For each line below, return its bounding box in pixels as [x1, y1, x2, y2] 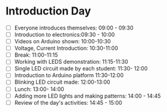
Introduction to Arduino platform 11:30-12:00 [14, 72, 124, 79]
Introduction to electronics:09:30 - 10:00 [14, 31, 115, 38]
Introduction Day [5, 4, 91, 18]
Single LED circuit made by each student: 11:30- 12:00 [14, 65, 148, 72]
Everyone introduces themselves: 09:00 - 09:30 [14, 24, 133, 31]
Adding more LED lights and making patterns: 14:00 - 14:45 [14, 92, 161, 99]
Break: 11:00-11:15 [14, 51, 58, 58]
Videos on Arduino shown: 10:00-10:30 [14, 38, 111, 45]
